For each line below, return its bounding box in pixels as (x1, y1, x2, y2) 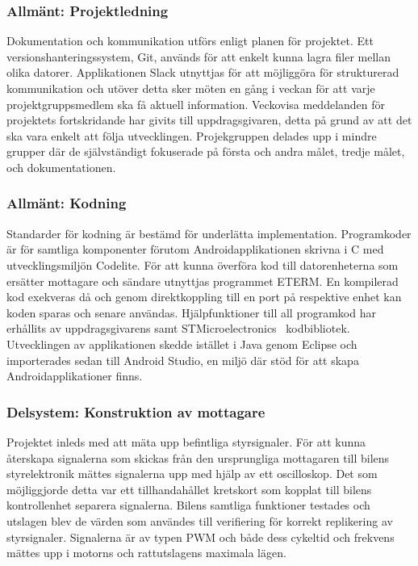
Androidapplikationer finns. (6, 367, 143, 384)
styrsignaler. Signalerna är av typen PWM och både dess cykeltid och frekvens (6, 528, 395, 545)
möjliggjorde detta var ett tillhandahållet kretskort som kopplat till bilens (6, 480, 372, 497)
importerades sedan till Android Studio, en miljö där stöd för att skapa (6, 351, 359, 368)
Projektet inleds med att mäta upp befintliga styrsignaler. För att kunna (6, 433, 366, 450)
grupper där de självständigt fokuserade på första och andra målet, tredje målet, (6, 143, 405, 160)
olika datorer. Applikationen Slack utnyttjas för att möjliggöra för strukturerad (6, 64, 399, 81)
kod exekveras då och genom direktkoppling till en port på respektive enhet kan (6, 288, 402, 305)
